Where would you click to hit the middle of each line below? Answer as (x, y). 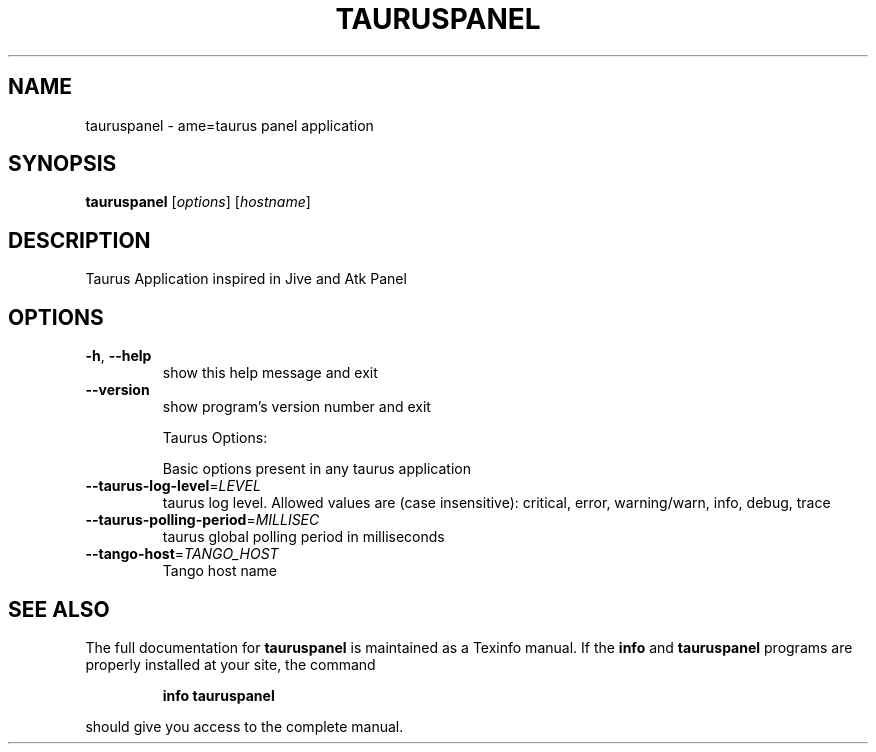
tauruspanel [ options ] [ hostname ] (198, 202)
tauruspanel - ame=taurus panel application (229, 125)
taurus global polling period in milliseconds (303, 537)
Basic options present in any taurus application (316, 469)
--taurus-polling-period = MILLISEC (202, 520)
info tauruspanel (218, 695)
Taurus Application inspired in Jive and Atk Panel (246, 279)
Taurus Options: (215, 438)
